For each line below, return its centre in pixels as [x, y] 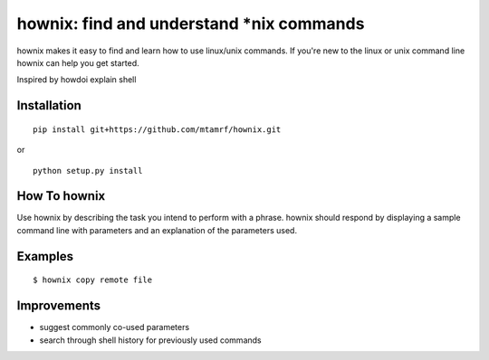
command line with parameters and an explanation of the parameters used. [157, 230]
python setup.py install [88, 171]
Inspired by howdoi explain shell [77, 80]
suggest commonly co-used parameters [115, 327]
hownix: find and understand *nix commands [191, 24]
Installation [49, 105]
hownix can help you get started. [78, 62]
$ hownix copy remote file [93, 280]
